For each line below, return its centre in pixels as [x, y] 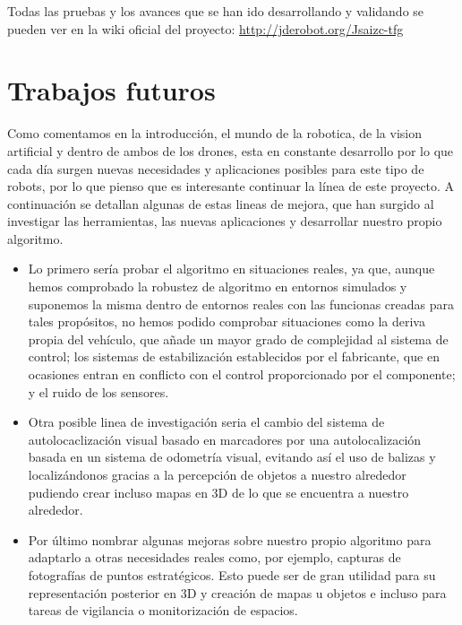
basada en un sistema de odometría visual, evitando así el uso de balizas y [232, 457]
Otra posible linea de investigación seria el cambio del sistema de [206, 422]
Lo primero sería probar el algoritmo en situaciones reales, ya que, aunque [231, 269]
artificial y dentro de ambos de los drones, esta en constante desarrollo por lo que [231, 150]
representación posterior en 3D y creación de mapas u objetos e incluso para [237, 592]
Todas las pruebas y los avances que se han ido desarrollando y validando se [216, 11]
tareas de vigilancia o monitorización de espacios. [163, 610]
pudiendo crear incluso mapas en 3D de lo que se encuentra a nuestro [218, 492]
